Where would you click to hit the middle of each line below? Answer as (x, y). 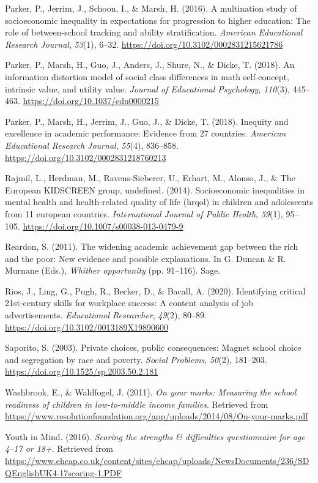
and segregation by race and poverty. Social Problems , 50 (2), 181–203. (136, 359)
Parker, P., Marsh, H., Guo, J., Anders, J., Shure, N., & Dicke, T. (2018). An (150, 65)
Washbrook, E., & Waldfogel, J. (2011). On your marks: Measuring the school (151, 392)
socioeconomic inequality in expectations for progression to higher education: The (158, 20)
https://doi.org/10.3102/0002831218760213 (86, 157)
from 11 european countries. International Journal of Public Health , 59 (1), (144, 213)
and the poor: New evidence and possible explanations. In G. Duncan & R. (146, 258)
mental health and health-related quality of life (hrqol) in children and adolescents (159, 202)
